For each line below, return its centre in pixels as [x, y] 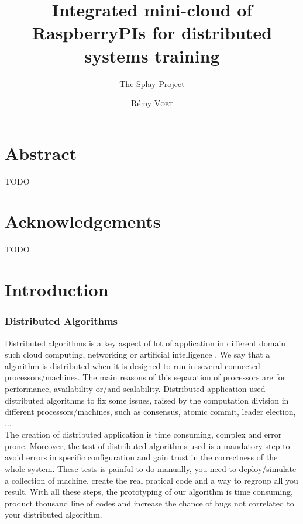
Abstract [41, 153]
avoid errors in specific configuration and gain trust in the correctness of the [141, 457]
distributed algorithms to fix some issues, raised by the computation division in [147, 400]
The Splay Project [152, 83]
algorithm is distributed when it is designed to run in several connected [132, 365]
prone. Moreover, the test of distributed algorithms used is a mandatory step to [147, 445]
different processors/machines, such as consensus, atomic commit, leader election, [150, 412]
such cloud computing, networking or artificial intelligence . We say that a [137, 354]
